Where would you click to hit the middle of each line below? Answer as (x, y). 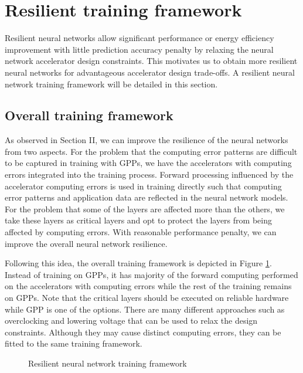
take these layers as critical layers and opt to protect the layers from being (138, 220)
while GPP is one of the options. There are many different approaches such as (145, 309)
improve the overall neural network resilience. (86, 243)
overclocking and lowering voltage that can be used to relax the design (131, 321)
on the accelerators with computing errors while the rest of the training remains (148, 286)
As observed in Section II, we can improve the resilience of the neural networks (147, 140)
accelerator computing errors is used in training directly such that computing (143, 186)
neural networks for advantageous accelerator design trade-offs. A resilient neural (150, 72)
